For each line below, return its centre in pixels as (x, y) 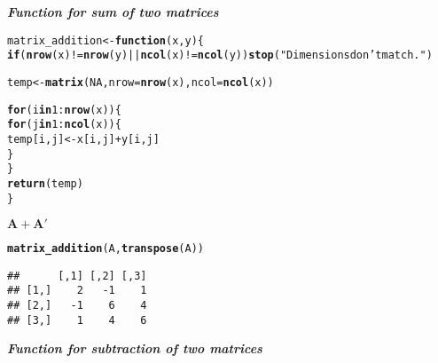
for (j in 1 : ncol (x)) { (64, 125)
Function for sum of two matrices (113, 12)
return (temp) (45, 183)
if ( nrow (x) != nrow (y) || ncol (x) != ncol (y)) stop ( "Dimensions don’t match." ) (220, 55)
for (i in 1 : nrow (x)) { (64, 110)
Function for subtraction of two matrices (135, 348)
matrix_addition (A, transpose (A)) (106, 249)
